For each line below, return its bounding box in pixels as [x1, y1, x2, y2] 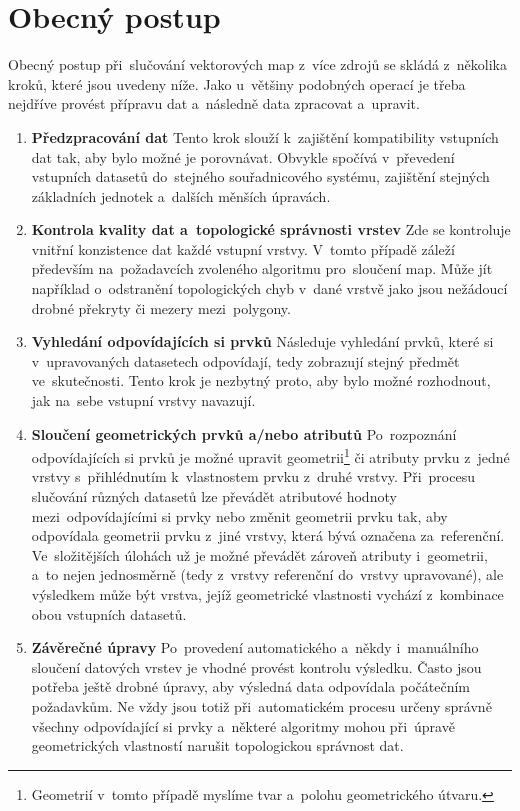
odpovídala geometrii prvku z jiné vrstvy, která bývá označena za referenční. [31, 525, 505, 546]
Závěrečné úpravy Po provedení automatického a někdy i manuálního [31, 637, 479, 658]
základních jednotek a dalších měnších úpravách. [31, 185, 331, 206]
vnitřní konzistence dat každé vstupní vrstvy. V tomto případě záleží [31, 238, 455, 259]
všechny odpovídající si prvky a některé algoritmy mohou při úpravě [31, 715, 455, 736]
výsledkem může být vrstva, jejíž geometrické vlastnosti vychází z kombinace [31, 584, 504, 605]
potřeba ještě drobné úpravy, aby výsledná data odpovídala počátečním [31, 676, 471, 697]
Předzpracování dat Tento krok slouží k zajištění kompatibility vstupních [31, 126, 499, 147]
